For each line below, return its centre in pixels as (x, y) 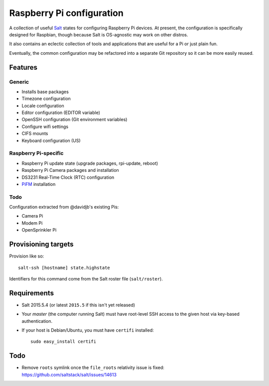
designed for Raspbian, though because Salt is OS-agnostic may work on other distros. (99, 34)
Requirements (32, 293)
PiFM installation (39, 184)
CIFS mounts (35, 133)
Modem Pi (32, 223)
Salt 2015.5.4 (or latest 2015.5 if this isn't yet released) (78, 305)
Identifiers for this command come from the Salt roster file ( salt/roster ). (86, 278)
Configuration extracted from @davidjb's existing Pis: (64, 207)
